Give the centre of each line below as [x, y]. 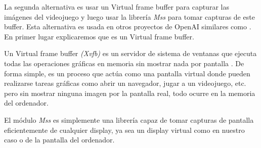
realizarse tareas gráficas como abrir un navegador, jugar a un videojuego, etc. [125, 83]
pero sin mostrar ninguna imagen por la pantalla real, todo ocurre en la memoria [130, 93]
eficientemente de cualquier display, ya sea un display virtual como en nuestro [124, 130]
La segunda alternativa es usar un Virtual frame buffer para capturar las [117, 7]
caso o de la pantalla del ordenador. [59, 140]
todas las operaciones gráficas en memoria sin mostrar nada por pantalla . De [124, 63]
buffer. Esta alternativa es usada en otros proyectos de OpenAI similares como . [128, 27]
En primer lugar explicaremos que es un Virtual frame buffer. [99, 36]
